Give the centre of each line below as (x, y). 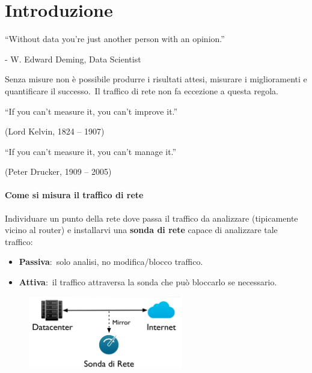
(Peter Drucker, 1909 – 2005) (58, 171)
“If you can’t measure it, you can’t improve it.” (91, 111)
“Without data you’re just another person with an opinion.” (115, 39)
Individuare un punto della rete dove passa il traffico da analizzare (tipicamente (151, 218)
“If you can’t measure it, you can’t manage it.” (91, 151)
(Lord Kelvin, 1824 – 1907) (55, 131)
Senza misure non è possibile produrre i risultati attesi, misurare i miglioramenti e (156, 79)
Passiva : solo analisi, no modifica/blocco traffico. (111, 262)
